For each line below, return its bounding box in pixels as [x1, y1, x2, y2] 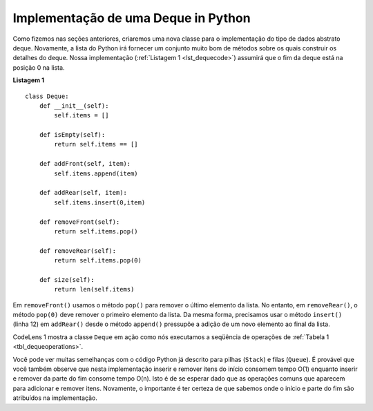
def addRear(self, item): [39, 189, 128, 197]
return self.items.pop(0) [54, 256, 142, 265]
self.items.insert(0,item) [54, 198, 146, 207]
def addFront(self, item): [39, 160, 131, 168]
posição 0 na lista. [12, 63, 65, 72]
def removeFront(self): [39, 218, 120, 226]
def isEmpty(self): [39, 131, 106, 139]
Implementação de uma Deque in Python [12, 10, 251, 26]
